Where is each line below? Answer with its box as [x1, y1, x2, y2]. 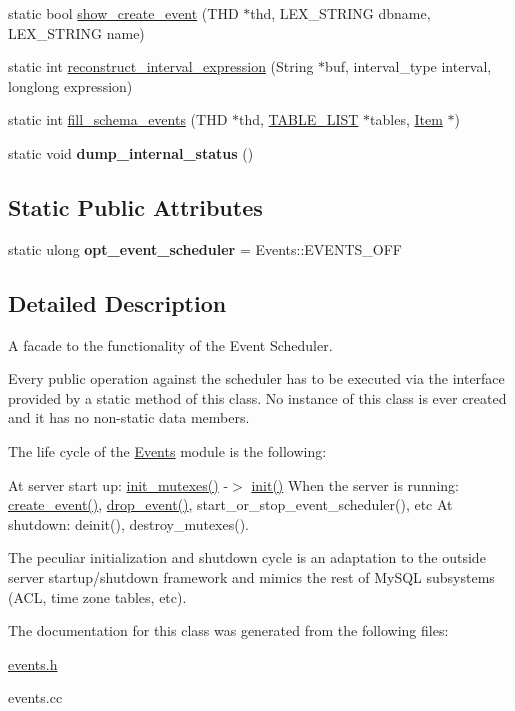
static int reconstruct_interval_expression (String [8, 56, 314, 77]
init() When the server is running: [251, 474, 459, 495]
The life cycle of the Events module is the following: [8, 440, 327, 461]
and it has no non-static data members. [8, 407, 250, 428]
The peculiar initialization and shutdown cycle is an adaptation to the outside [8, 547, 486, 568]
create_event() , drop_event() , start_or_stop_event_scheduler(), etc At [8, 494, 453, 515]
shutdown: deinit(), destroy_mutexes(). [8, 513, 250, 534]
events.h [8, 653, 58, 674]
